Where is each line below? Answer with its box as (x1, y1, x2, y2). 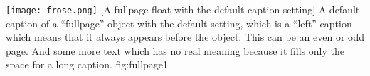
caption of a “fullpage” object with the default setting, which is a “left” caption (6, 15, 352, 30)
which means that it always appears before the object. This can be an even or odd (6, 30, 365, 44)
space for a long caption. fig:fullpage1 (6, 57, 169, 72)
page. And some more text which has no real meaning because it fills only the (6, 43, 344, 58)
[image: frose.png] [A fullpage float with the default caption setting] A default (6, 2, 360, 16)
